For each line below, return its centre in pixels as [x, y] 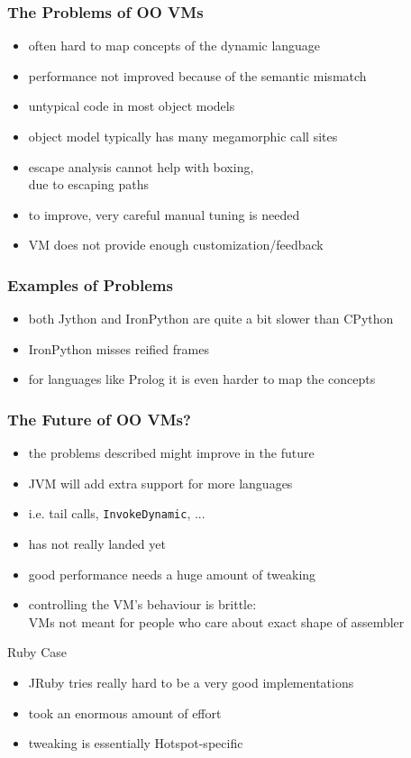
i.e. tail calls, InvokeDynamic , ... [117, 513]
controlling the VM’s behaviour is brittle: [142, 604]
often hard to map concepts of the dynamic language [174, 46]
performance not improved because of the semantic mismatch [197, 75]
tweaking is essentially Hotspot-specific [136, 743]
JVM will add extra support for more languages [160, 483]
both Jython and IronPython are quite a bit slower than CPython [211, 319]
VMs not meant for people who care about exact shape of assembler [216, 621]
